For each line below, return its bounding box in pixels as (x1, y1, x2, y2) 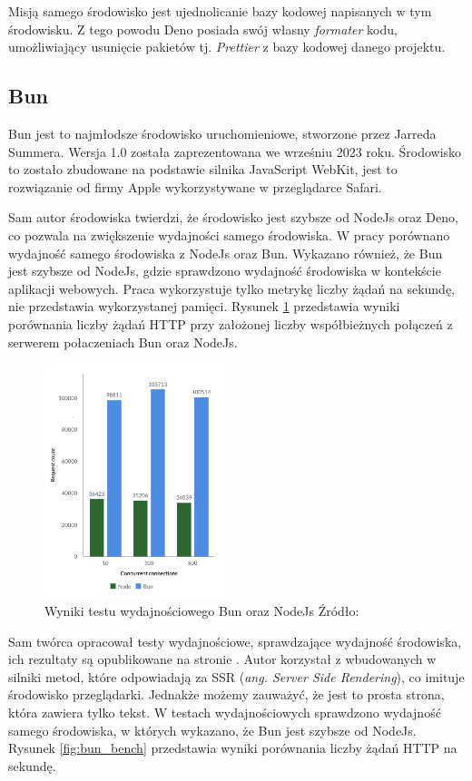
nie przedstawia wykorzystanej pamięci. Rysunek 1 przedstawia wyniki (8, 297, 400, 316)
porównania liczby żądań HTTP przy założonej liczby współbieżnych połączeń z (8, 314, 453, 333)
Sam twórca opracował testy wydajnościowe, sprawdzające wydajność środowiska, (8, 631, 462, 650)
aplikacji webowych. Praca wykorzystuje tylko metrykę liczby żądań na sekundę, (8, 278, 456, 298)
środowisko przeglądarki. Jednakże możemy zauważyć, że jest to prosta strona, (8, 685, 445, 704)
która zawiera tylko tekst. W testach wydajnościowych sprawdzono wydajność (8, 702, 441, 721)
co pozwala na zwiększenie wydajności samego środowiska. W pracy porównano (8, 225, 450, 244)
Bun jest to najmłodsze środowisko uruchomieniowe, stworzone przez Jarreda (8, 123, 437, 142)
